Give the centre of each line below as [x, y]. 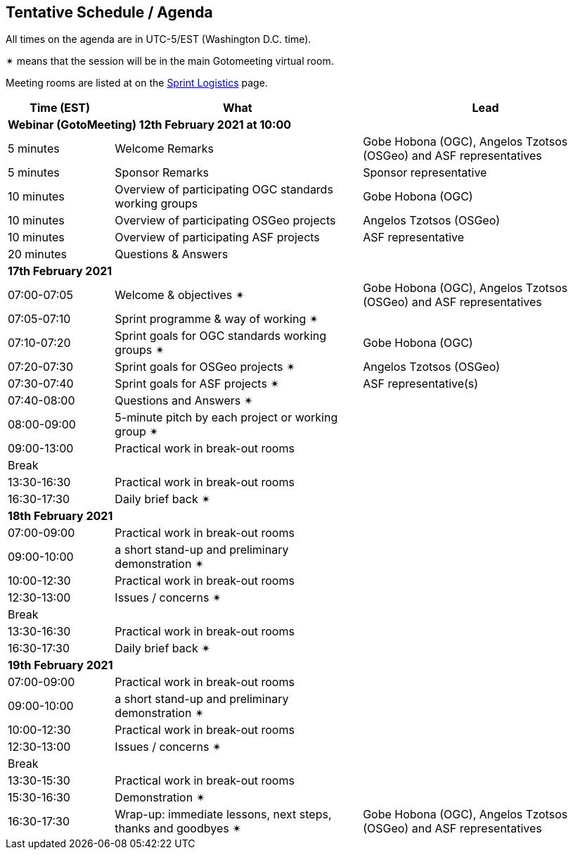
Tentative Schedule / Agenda [109, 12]
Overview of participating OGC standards [224, 190]
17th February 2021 [60, 271]
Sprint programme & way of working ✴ [217, 319]
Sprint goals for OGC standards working [221, 336]
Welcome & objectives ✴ [180, 295]
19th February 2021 [60, 665]
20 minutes [38, 254]
